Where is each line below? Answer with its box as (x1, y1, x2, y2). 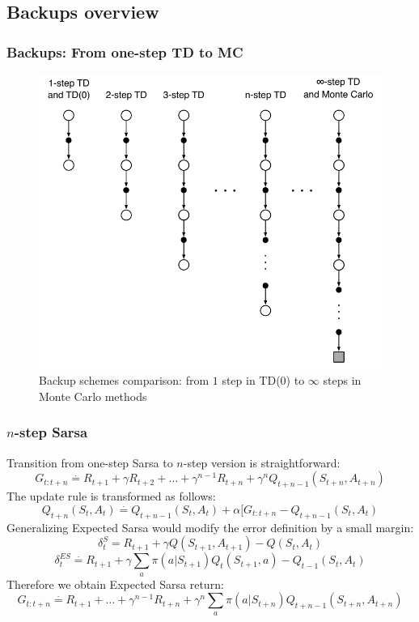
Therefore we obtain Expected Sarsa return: (6, 575, 224, 592)
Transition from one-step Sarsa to (6, 454, 173, 471)
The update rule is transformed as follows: (6, 488, 216, 505)
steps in (323, 372, 362, 389)
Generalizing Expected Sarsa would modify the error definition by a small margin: (6, 518, 414, 535)
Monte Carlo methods (39, 387, 147, 404)
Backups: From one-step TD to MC (6, 41, 243, 62)
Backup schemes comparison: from (39, 372, 209, 389)
